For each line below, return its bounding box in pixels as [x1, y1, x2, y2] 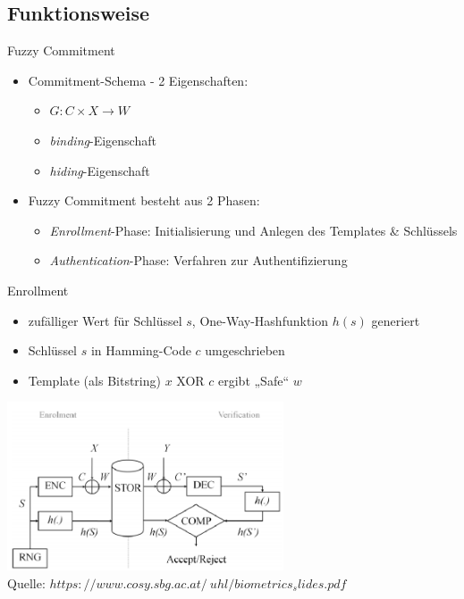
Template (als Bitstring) [28, 370, 161, 389]
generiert [371, 311, 420, 329]
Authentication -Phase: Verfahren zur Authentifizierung [49, 251, 348, 270]
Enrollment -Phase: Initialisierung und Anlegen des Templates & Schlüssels [49, 220, 458, 239]
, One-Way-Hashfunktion [191, 311, 329, 329]
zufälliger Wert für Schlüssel [28, 311, 182, 329]
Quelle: [7, 573, 46, 592]
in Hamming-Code [90, 341, 191, 360]
